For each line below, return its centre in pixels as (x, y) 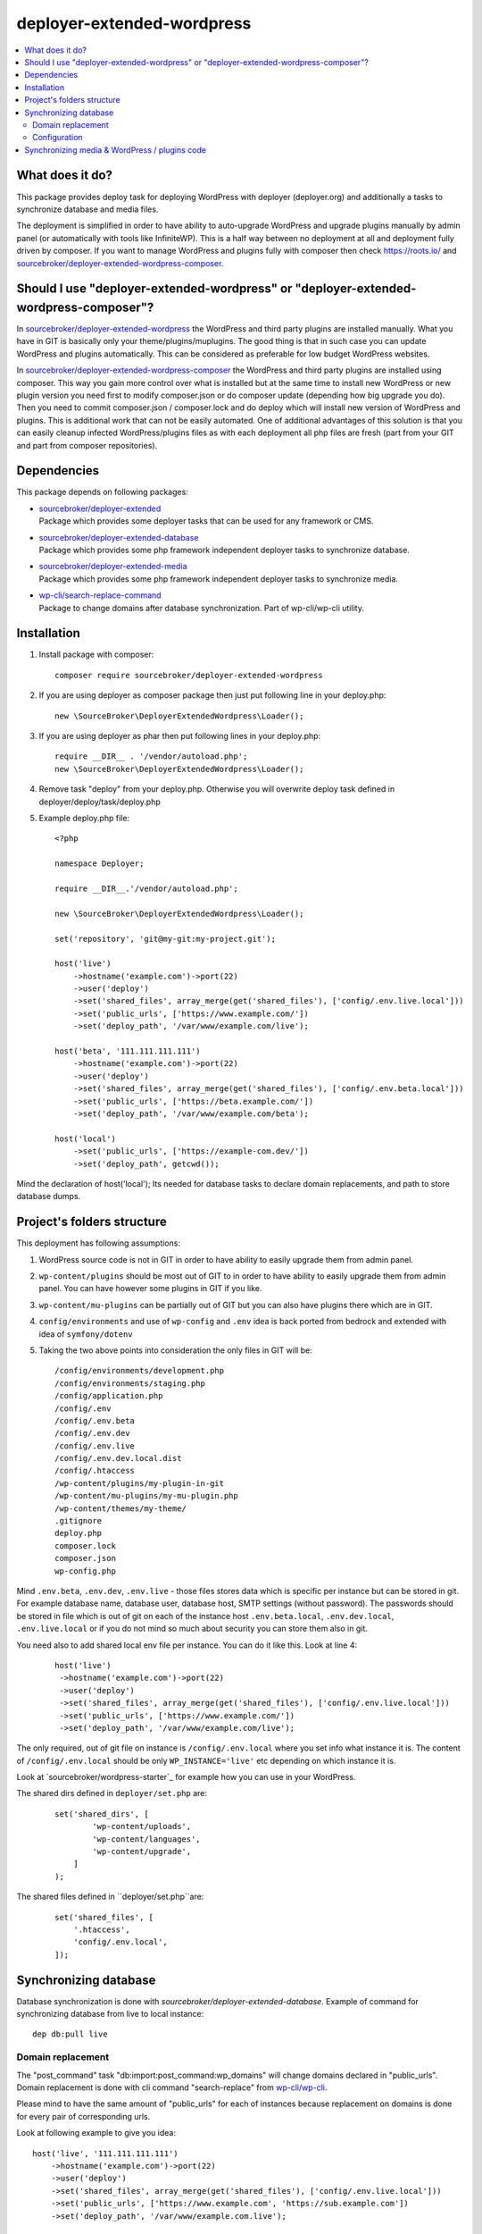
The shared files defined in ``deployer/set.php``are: (110, 1897)
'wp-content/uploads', (142, 1827)
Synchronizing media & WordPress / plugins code (116, 150)
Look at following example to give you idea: (96, 2133)
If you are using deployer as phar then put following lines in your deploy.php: (180, 736)
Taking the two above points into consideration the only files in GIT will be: (175, 1350)
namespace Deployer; (100, 864)
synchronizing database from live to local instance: (110, 2014)
